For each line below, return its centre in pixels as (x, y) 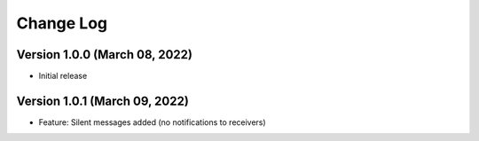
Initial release (63, 76)
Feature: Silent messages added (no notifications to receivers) (152, 122)
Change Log (62, 23)
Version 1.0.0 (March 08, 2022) (104, 55)
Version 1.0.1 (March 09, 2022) (103, 101)
